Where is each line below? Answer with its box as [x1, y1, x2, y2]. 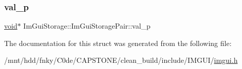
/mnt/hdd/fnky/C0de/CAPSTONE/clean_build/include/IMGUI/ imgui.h [4, 55, 238, 65]
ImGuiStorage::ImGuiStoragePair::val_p [23, 20, 151, 31]
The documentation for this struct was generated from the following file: [4, 37, 232, 48]
